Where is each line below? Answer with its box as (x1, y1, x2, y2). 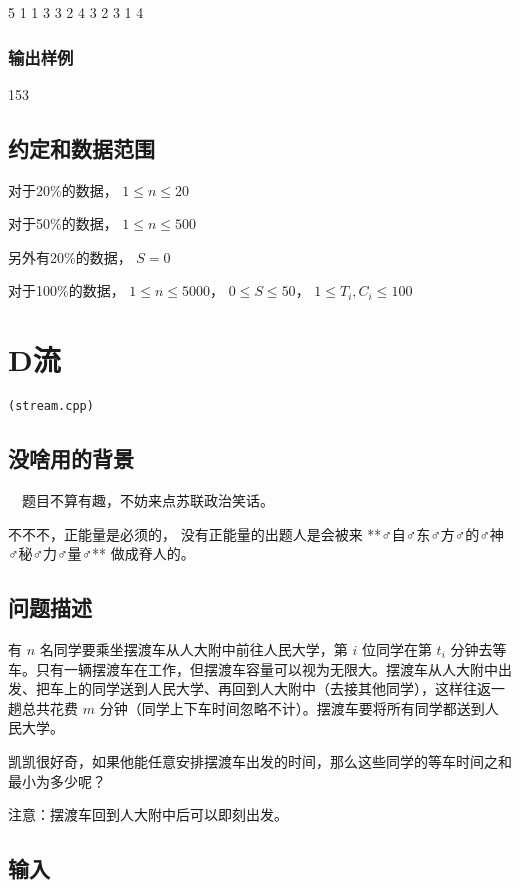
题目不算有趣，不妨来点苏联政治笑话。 (21, 489, 274, 510)
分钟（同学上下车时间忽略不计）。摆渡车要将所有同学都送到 (99, 697, 485, 718)
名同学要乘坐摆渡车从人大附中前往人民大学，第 (39, 638, 348, 659)
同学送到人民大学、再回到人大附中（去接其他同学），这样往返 (91, 678, 491, 699)
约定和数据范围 (8, 132, 155, 163)
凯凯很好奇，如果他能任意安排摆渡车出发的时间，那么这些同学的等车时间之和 (8, 750, 512, 771)
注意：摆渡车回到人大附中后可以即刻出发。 (8, 804, 288, 825)
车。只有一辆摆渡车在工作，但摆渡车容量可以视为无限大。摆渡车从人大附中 (8, 658, 498, 679)
